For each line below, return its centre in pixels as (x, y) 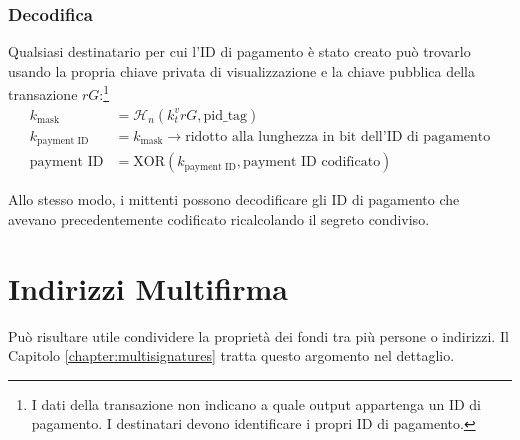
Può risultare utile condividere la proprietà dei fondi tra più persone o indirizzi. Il (258, 335)
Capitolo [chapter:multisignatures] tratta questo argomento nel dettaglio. (231, 355)
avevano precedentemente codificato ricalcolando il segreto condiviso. (219, 218)
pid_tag (225, 115)
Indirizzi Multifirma (148, 287)
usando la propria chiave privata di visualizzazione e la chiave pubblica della (241, 70)
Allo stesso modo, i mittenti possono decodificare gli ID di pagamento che (234, 199)
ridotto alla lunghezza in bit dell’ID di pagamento (338, 136)
